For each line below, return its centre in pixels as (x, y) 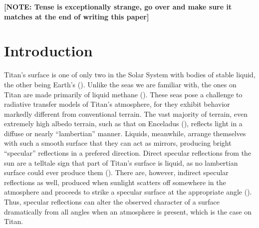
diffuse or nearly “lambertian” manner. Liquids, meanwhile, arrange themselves (125, 133)
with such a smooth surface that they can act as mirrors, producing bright (118, 143)
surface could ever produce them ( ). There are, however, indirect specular (116, 172)
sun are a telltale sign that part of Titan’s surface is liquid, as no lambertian (121, 162)
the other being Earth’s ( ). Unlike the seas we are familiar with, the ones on (120, 84)
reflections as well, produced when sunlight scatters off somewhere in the (115, 182)
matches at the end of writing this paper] (77, 16)
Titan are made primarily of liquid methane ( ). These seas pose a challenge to (123, 94)
